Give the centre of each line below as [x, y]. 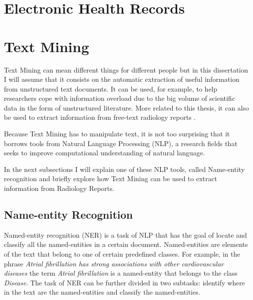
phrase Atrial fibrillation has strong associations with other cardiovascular [114, 263]
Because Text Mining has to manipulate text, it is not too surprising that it [117, 134]
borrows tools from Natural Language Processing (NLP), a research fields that [121, 143]
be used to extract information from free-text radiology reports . [100, 117]
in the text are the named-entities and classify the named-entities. [102, 292]
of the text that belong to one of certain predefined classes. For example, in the [122, 254]
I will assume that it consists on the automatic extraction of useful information [122, 79]
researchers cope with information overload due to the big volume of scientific [119, 98]
